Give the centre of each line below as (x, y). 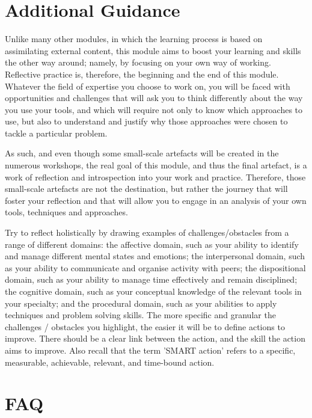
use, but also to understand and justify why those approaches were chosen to (146, 121)
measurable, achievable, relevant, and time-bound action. (110, 362)
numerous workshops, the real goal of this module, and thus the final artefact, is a (156, 165)
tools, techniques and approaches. (66, 212)
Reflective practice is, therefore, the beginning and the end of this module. (142, 74)
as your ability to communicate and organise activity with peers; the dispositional (155, 267)
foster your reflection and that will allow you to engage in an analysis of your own (156, 200)
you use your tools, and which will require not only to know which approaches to (154, 109)
